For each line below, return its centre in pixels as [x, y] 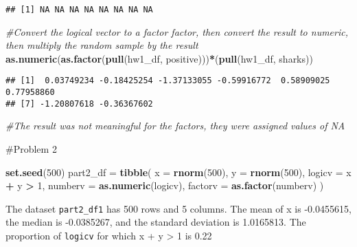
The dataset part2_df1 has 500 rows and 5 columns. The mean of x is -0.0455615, [178, 208]
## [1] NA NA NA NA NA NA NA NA [79, 10]
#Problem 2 [31, 149]
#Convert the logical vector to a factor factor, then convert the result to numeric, [177, 31]
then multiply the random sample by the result [102, 45]
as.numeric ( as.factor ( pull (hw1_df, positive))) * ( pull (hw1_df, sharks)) [159, 58]
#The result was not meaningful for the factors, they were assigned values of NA [175, 126]
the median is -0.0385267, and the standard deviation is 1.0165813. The [156, 222]
